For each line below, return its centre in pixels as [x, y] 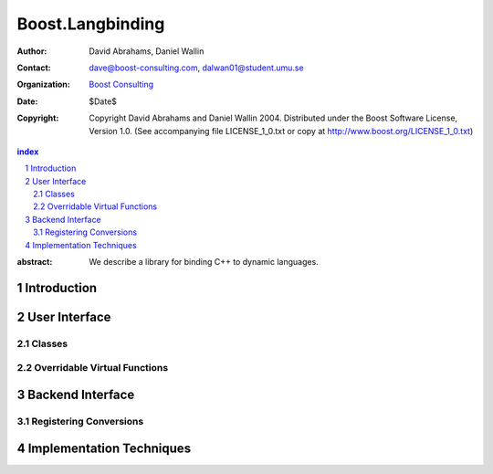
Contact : [34, 68]
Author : [32, 51]
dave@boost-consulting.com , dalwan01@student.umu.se [197, 68]
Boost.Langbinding [91, 24]
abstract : [35, 262]
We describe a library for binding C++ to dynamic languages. [204, 262]
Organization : [43, 84]
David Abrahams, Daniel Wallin [147, 51]
